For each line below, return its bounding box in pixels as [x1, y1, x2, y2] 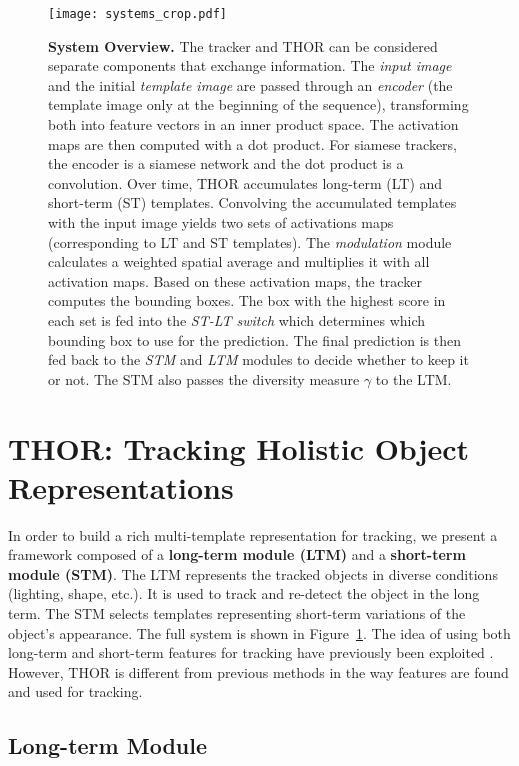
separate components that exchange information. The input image [48, 55, 452, 76]
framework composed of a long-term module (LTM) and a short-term [8, 544, 466, 565]
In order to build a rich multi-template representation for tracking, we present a [8, 524, 498, 545]
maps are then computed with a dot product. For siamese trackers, [48, 133, 458, 154]
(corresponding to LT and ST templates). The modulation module [48, 231, 452, 252]
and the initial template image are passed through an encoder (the [48, 74, 453, 95]
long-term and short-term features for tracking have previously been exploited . [8, 642, 494, 663]
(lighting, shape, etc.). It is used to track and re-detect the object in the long [8, 583, 480, 604]
